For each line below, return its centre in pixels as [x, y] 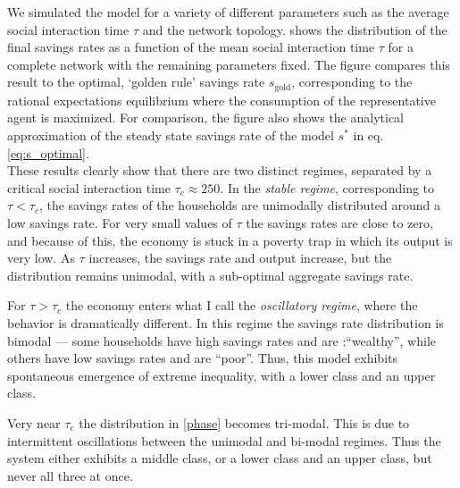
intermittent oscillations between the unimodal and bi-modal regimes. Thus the [224, 440]
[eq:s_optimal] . [48, 152]
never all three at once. [70, 475]
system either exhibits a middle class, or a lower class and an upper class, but [220, 458]
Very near [34, 422]
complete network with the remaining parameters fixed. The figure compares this [229, 64]
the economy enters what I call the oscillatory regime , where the [242, 305]
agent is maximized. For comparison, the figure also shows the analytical [206, 118]
